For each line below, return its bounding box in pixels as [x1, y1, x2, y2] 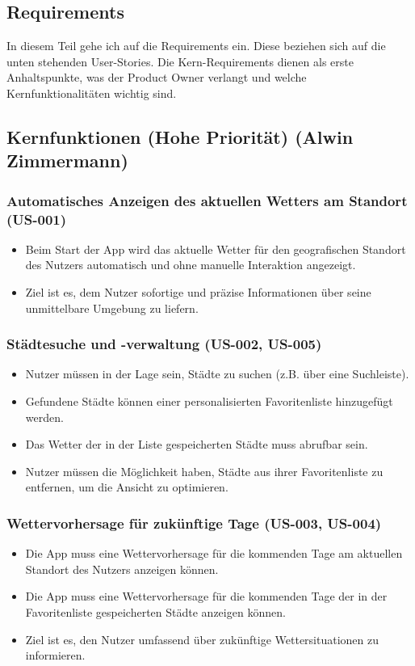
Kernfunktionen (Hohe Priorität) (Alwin [6, 124, 354, 149]
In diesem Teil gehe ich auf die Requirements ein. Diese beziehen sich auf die [6, 37, 386, 54]
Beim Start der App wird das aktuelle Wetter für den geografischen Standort [25, 240, 406, 257]
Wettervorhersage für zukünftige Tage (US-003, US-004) [6, 512, 382, 533]
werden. [25, 408, 64, 425]
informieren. [25, 647, 86, 664]
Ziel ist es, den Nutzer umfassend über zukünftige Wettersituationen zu [25, 630, 379, 647]
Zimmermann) [6, 148, 128, 173]
